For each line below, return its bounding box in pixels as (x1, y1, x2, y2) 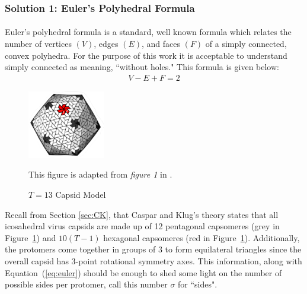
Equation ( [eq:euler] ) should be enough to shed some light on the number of (5, 266, 282, 279)
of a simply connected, (205, 37, 287, 50)
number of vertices (5, 37, 72, 50)
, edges (94, 37, 119, 50)
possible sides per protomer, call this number (5, 278, 168, 290)
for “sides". (178, 278, 218, 290)
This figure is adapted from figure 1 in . (28, 168, 172, 181)
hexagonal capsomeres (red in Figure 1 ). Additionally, (103, 231, 300, 244)
